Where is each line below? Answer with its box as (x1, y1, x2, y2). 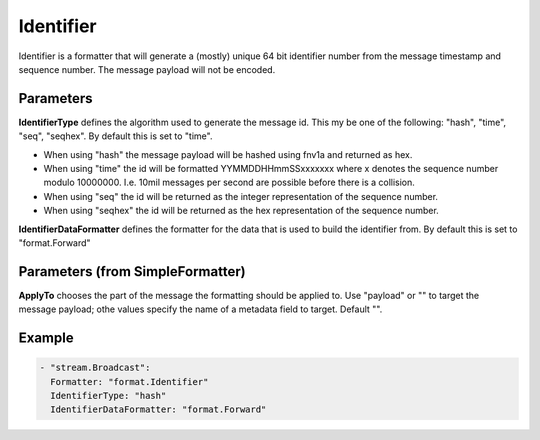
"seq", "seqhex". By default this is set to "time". (18, 130, 213, 142)
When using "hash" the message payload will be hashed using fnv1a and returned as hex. (43, 148, 413, 160)
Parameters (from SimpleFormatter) (18, 263, 246, 280)
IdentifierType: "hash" (50, 390, 167, 402)
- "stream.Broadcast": (39, 362, 151, 374)
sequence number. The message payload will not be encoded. (18, 63, 276, 75)
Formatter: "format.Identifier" (50, 376, 209, 387)
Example (18, 330, 74, 347)
